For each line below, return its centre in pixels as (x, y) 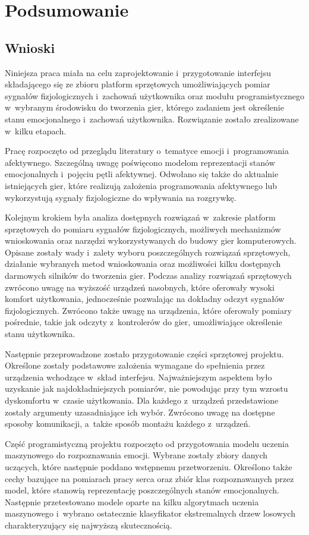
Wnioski (30, 47)
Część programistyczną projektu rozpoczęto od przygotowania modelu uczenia (147, 443)
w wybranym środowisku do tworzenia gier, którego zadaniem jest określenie (144, 107)
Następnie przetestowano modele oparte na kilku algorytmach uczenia (132, 501)
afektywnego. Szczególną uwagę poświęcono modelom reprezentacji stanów (140, 162)
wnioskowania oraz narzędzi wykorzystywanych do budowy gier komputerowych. (151, 240)
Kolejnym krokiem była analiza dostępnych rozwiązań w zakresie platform (140, 217)
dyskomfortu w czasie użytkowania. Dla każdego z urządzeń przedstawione (142, 400)
